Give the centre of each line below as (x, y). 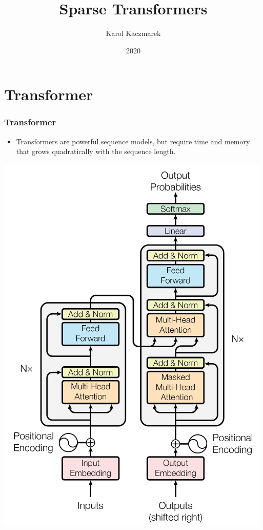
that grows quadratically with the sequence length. (96, 151)
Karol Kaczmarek (133, 33)
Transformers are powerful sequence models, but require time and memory (133, 141)
